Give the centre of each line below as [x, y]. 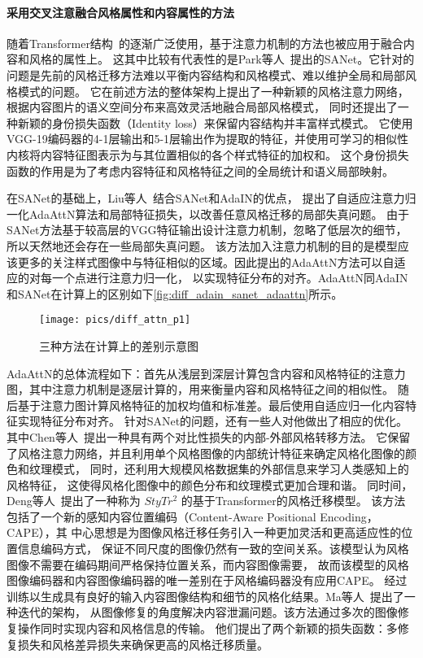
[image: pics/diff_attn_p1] [115, 320]
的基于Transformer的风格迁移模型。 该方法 [293, 501]
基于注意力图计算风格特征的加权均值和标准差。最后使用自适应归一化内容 [211, 405]
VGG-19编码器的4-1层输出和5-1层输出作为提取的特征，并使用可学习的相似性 [208, 139]
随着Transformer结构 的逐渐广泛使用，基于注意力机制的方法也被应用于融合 [205, 43]
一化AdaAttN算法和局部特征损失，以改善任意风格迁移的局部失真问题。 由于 [208, 214]
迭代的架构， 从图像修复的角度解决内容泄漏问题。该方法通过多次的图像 [207, 612]
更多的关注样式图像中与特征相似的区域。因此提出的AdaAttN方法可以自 [206, 261]
